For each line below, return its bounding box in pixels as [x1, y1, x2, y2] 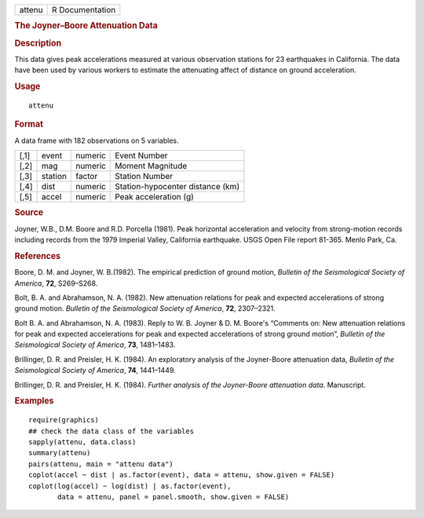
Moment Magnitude [115, 161, 188, 172]
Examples [14, 396, 54, 407]
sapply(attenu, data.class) [28, 438, 137, 447]
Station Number [115, 171, 174, 182]
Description [14, 38, 62, 49]
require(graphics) [28, 416, 100, 425]
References [14, 250, 61, 261]
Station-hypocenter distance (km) [115, 181, 239, 192]
